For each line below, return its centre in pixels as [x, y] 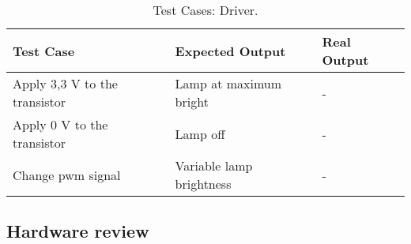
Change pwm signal [67, 175]
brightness [203, 184]
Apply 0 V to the [60, 124]
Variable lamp [214, 165]
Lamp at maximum [228, 83]
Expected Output [230, 51]
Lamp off [200, 133]
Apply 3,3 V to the [65, 83]
